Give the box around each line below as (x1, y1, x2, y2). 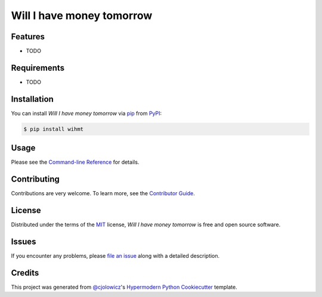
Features (11, 32, 45, 42)
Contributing (11, 174, 60, 185)
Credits (11, 268, 39, 278)
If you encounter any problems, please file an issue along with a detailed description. (11, 252, 220, 260)
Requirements (11, 62, 65, 73)
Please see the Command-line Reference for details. (11, 158, 140, 166)
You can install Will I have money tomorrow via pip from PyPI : (11, 110, 162, 117)
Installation (11, 94, 54, 104)
